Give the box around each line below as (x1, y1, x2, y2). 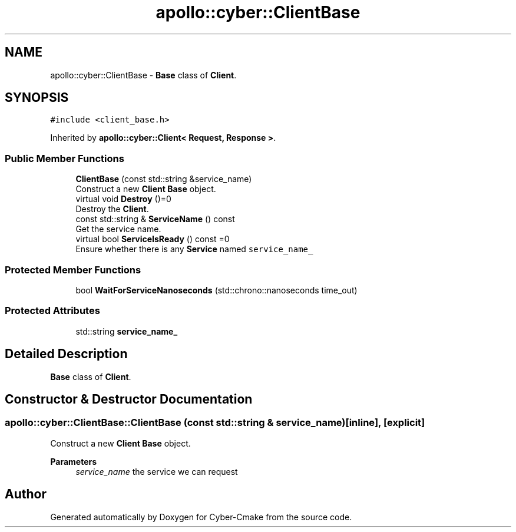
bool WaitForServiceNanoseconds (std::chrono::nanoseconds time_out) (75, 285, 358, 295)
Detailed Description (5, 346, 128, 362)
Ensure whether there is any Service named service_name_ (75, 244, 313, 255)
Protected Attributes (5, 305, 100, 317)
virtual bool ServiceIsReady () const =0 (75, 234, 230, 244)
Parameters (50, 456, 97, 467)
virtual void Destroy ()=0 (75, 194, 171, 204)
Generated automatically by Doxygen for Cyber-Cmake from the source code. (50, 511, 352, 522)
